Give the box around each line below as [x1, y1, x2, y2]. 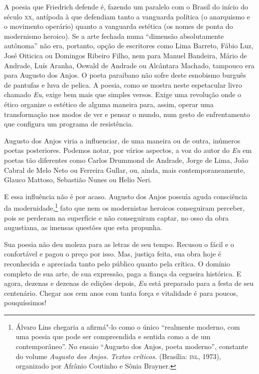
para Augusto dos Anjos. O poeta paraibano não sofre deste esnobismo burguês [4, 70, 246, 80]
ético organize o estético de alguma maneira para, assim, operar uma [4, 99, 214, 109]
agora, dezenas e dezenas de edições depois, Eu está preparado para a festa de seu [4, 278, 254, 288]
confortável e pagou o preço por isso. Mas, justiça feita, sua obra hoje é [4, 249, 222, 259]
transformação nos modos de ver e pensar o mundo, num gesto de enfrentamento [4, 109, 250, 119]
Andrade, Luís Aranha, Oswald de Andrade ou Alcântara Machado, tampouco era [4, 60, 255, 70]
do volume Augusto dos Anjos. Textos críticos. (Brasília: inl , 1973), [15, 351, 221, 361]
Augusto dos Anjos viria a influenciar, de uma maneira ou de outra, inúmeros [4, 135, 241, 145]
